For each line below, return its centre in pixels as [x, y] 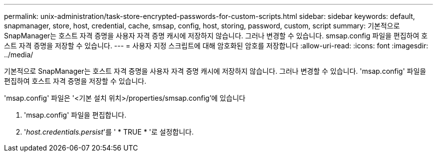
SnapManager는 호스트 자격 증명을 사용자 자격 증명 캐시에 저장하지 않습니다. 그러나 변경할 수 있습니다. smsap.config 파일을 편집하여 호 [216, 36]
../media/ [19, 55]
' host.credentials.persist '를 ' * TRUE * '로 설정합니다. [109, 132]
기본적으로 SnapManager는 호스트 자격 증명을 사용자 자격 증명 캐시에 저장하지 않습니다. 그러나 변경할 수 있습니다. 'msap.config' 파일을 [215, 71]
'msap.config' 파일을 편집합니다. [75, 115]
